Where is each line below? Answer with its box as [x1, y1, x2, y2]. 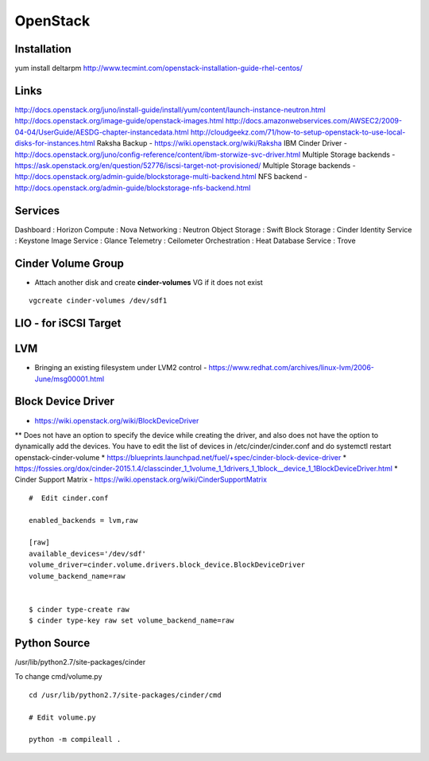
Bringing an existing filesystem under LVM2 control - [34, 363, 207, 373]
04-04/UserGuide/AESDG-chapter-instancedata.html [14, 127, 190, 137]
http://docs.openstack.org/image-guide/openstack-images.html [14, 116, 224, 126]
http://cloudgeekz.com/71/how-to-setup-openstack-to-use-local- [190, 127, 406, 137]
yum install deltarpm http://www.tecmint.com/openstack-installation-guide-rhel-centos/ [14, 64, 303, 73]
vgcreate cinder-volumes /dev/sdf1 [29, 296, 168, 306]
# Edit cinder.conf [29, 494, 109, 502]
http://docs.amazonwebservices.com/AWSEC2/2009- [225, 116, 403, 126]
